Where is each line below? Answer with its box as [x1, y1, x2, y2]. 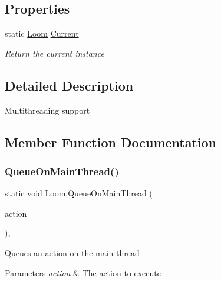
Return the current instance [5, 47, 104, 59]
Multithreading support [5, 104, 90, 116]
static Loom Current [5, 27, 79, 40]
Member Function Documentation [5, 133, 217, 151]
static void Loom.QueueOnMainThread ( [5, 187, 153, 199]
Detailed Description [5, 76, 134, 94]
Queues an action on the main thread [5, 246, 140, 259]
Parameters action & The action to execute [5, 266, 161, 279]
